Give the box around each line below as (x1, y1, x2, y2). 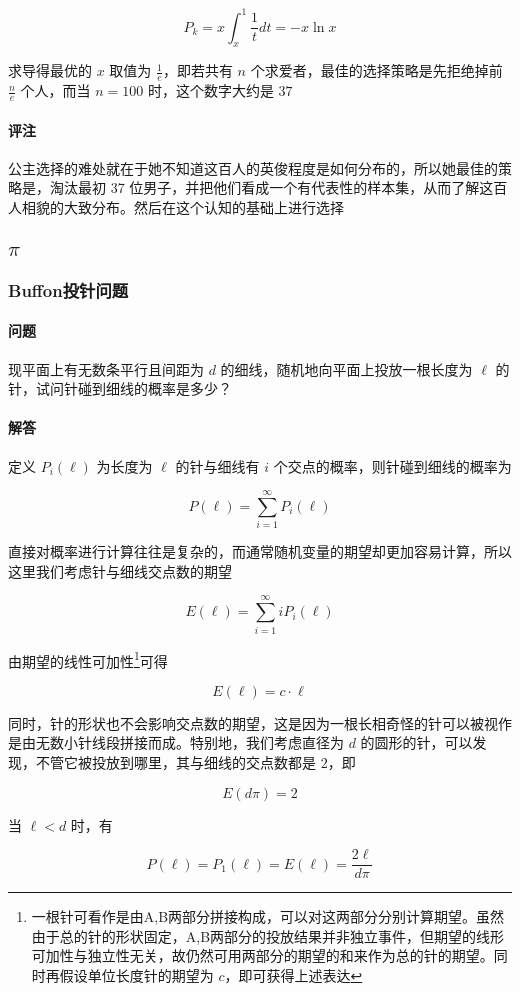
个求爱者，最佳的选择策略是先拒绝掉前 (250, 60, 503, 81)
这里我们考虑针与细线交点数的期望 (8, 560, 232, 581)
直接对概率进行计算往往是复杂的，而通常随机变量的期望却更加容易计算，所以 (8, 541, 512, 562)
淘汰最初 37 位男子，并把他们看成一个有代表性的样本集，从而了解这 (49, 177, 494, 198)
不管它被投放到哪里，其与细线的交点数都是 (35, 752, 316, 773)
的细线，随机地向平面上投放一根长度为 (220, 358, 473, 379)
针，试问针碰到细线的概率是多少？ (8, 378, 232, 399)
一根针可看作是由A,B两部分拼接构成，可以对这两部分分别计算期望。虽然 (31, 906, 505, 927)
